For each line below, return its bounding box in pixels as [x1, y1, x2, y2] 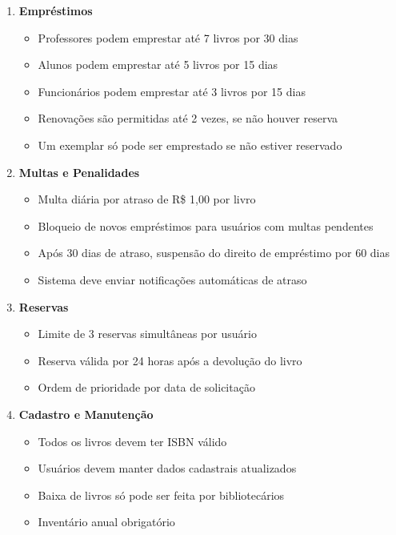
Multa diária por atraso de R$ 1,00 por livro [38, 191, 256, 207]
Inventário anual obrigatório [38, 513, 175, 530]
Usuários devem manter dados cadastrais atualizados [38, 460, 297, 477]
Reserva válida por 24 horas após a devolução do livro [38, 352, 302, 368]
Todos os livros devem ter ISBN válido [38, 432, 227, 449]
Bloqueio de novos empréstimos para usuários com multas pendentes [38, 217, 374, 234]
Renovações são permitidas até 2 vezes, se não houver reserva [38, 110, 338, 127]
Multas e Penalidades [18, 163, 140, 180]
